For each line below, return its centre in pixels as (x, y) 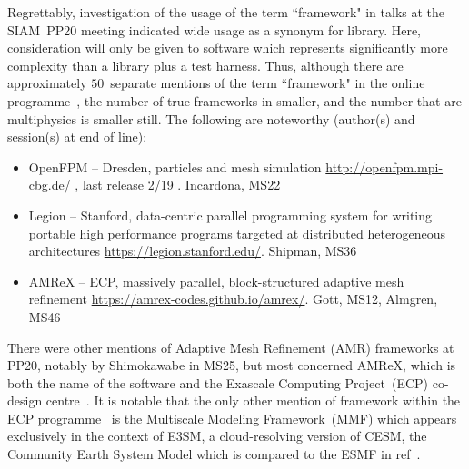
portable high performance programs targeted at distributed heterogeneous (237, 233)
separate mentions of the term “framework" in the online (268, 83)
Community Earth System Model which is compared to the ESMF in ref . (214, 454)
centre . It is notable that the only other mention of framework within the (253, 401)
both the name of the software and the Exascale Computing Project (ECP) (218, 382)
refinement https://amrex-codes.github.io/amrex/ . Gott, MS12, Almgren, (233, 299)
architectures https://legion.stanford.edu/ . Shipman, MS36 (193, 251)
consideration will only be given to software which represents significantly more (228, 48)
